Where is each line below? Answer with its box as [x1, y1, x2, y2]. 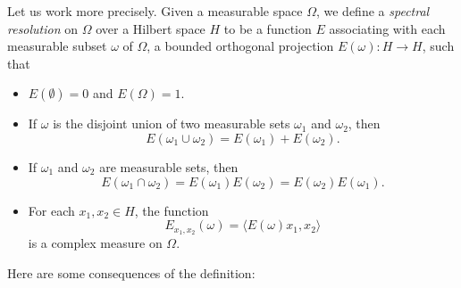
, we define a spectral [315, 2, 430, 20]
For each [28, 201, 75, 219]
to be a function [223, 19, 312, 37]
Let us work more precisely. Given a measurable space [7, 2, 303, 20]
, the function [134, 201, 209, 219]
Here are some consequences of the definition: [7, 263, 256, 282]
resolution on [7, 19, 79, 37]
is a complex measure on [28, 234, 163, 252]
